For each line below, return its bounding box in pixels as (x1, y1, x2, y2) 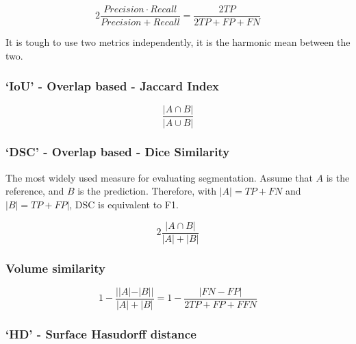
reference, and (5, 184, 64, 198)
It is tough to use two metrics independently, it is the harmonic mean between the (5, 35, 351, 49)
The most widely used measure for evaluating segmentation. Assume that (5, 170, 313, 184)
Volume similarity (5, 259, 105, 276)
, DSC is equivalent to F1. (69, 197, 179, 211)
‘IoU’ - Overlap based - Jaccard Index (5, 77, 219, 95)
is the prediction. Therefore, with (77, 184, 217, 198)
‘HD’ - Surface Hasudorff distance (5, 325, 196, 342)
